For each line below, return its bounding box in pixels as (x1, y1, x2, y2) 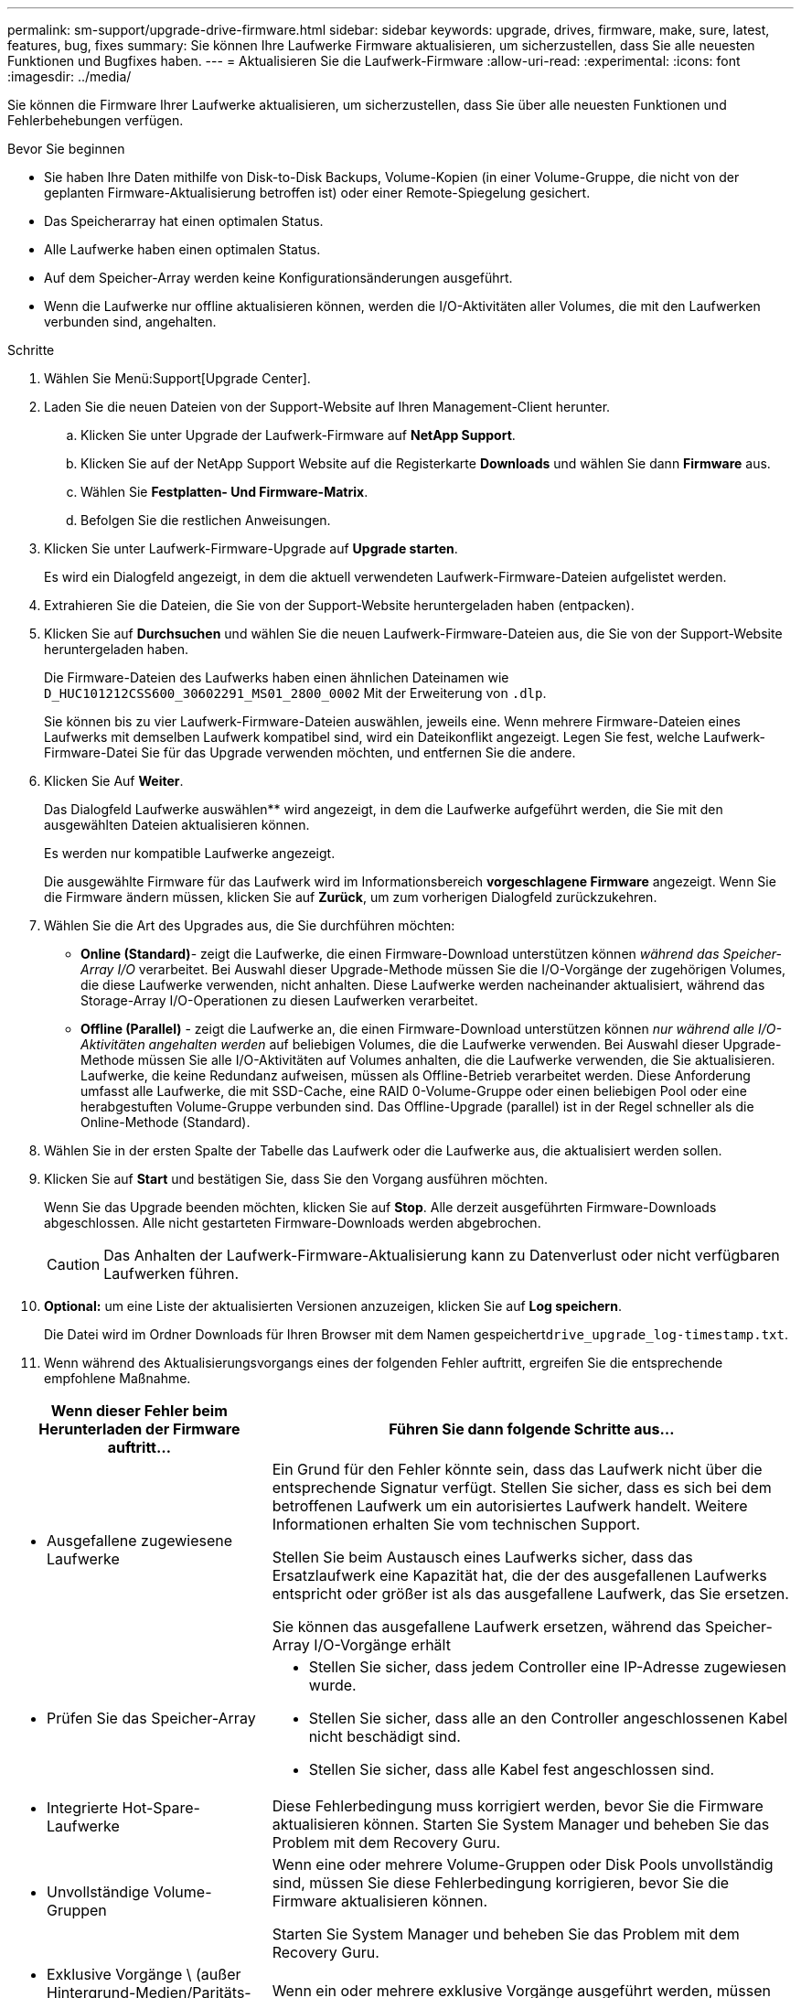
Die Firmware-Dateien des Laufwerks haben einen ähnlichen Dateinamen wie (44, 670, 509, 685)
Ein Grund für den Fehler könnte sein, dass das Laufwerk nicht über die (272, 1460, 763, 1478)
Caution (47, 1255, 101, 1273)
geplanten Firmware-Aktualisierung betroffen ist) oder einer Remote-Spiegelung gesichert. (44, 185, 591, 200)
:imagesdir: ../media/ (7, 69, 132, 84)
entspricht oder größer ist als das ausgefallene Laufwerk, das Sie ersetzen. (272, 1584, 789, 1603)
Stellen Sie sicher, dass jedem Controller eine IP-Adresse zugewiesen (308, 1658, 787, 1676)
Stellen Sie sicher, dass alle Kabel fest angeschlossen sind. (308, 1760, 715, 1778)
